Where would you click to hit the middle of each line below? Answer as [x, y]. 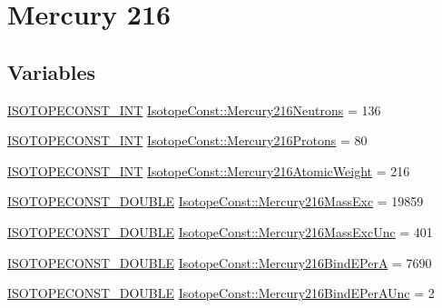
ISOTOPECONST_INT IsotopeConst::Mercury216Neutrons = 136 [194, 109]
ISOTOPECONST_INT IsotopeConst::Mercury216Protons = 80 [187, 140]
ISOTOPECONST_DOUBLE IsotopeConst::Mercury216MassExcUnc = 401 [220, 231]
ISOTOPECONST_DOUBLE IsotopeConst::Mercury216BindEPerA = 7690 [220, 262]
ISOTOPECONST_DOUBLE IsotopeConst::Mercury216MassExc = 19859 [216, 201]
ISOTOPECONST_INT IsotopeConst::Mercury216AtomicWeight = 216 [209, 170]
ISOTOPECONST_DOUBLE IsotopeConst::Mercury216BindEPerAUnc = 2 [221, 293]
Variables [52, 71]
